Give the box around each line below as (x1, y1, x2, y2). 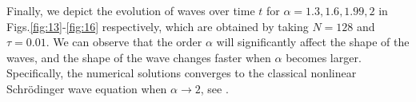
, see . (200, 80, 229, 96)
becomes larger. (286, 49, 362, 65)
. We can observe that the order (46, 33, 202, 50)
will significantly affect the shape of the (216, 33, 410, 50)
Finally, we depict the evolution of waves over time (6, 2, 255, 18)
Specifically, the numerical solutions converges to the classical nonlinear (6, 65, 357, 81)
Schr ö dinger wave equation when (6, 80, 167, 96)
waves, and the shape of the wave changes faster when (6, 49, 271, 65)
